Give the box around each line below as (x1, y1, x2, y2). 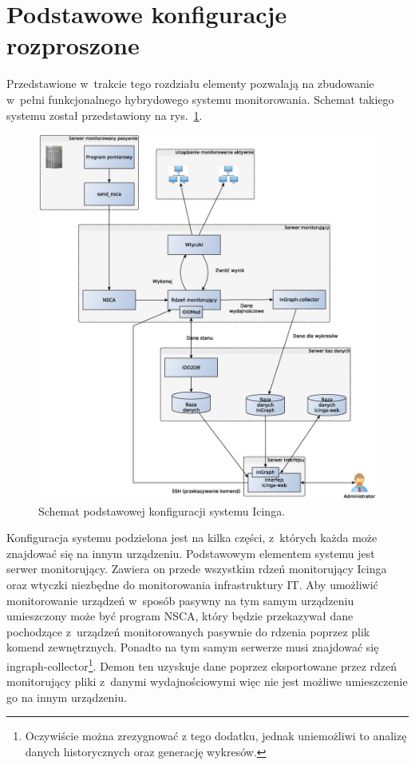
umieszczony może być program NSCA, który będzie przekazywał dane (6, 608, 354, 624)
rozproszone (6, 29, 140, 62)
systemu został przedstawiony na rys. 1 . (6, 106, 203, 123)
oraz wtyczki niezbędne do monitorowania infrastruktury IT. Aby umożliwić (6, 576, 378, 593)
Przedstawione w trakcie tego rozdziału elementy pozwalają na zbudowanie (6, 75, 374, 92)
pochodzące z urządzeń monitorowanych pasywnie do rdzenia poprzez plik (6, 623, 370, 639)
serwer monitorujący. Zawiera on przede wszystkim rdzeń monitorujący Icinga (6, 560, 387, 577)
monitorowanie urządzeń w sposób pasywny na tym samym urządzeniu (6, 592, 354, 608)
